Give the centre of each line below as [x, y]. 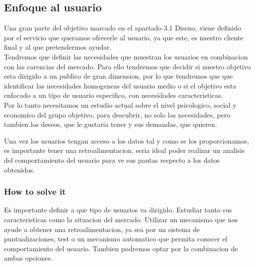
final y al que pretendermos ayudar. [58, 47]
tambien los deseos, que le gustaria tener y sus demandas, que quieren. [110, 124]
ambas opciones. [28, 258]
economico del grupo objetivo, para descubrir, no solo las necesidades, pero [117, 114]
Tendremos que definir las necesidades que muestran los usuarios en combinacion [126, 56]
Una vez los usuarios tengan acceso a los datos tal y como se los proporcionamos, [127, 140]
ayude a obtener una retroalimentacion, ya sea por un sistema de [102, 229]
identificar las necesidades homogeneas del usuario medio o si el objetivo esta [120, 85]
